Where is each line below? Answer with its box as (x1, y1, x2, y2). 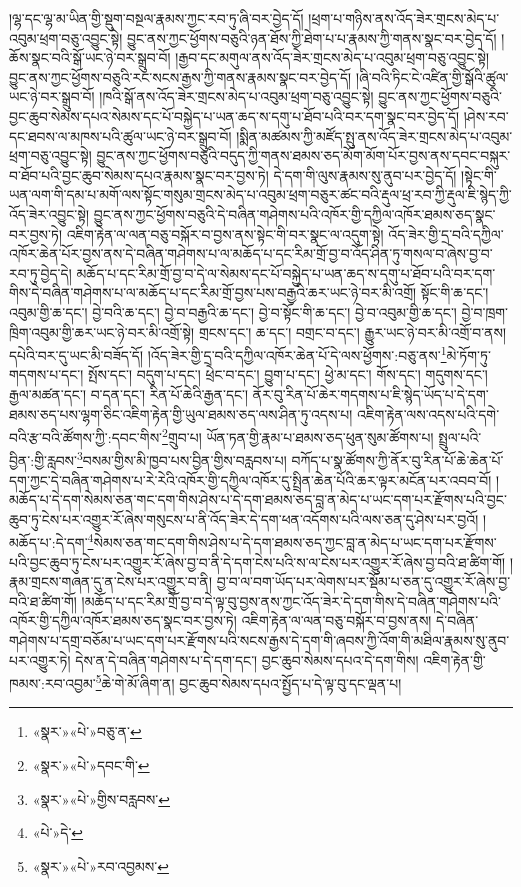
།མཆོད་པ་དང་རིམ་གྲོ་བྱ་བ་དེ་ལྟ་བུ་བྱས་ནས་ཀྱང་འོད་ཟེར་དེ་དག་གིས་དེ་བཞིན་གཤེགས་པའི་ (81, 590, 501, 611)
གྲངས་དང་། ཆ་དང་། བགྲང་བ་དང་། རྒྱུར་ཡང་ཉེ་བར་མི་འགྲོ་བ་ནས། (198, 321, 507, 342)
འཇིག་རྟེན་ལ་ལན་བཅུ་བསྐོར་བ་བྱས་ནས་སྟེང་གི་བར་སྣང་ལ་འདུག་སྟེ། (66, 223, 384, 244)
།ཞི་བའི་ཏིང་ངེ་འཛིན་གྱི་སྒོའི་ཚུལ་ (355, 66, 509, 87)
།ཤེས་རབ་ (463, 105, 509, 126)
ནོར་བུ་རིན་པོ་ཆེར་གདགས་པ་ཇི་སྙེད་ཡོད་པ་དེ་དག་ (252, 383, 489, 404)
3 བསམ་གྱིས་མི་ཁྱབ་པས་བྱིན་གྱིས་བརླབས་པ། (77, 447, 287, 471)
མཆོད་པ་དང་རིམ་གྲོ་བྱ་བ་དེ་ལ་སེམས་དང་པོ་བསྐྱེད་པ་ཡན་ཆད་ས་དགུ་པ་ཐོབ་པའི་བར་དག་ (76, 262, 496, 283)
